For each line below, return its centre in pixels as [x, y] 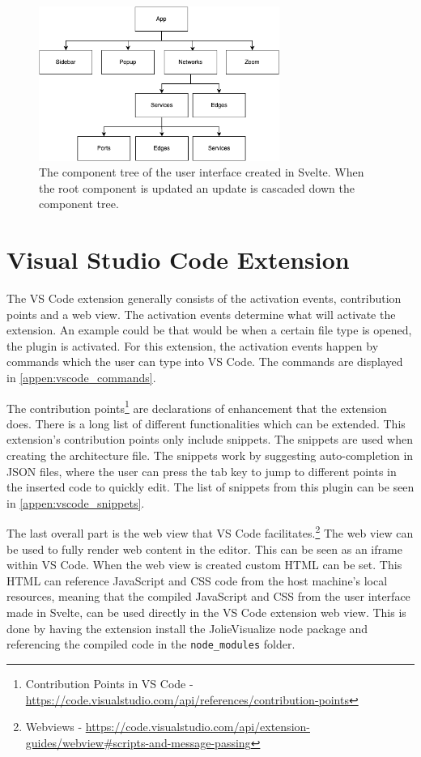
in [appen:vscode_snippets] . [76, 502]
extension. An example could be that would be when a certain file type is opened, [209, 330]
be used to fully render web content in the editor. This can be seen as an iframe [204, 549]
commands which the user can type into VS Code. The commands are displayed [205, 361]
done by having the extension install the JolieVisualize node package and [187, 628]
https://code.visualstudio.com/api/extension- [198, 727]
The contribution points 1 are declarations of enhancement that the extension [197, 406]
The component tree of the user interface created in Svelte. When [202, 172]
